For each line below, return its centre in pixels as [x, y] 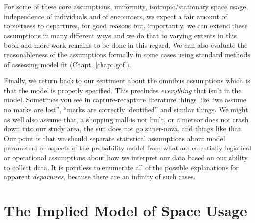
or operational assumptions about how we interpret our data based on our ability [126, 157]
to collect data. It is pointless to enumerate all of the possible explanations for [121, 167]
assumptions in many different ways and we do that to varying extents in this [120, 35]
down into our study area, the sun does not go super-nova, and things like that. [124, 129]
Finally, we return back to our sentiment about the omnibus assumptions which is [127, 81]
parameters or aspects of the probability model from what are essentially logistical [127, 148]
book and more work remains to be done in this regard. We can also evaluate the [126, 45]
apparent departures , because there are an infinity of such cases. [100, 177]
